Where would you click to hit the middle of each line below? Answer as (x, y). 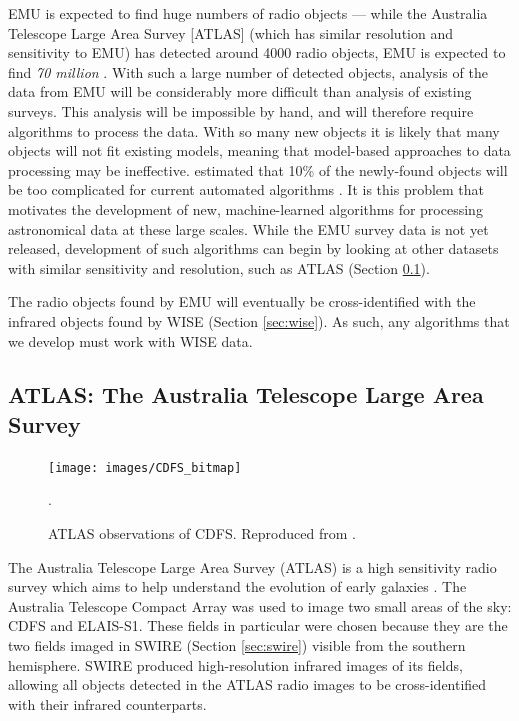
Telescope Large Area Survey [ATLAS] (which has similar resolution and (231, 32)
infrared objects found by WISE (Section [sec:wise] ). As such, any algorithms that (259, 320)
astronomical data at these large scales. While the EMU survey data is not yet (248, 228)
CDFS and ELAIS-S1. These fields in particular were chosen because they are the (258, 625)
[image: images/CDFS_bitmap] (145, 467)
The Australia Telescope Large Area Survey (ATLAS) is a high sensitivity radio (252, 566)
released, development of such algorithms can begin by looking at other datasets (253, 248)
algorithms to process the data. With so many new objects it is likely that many (254, 130)
